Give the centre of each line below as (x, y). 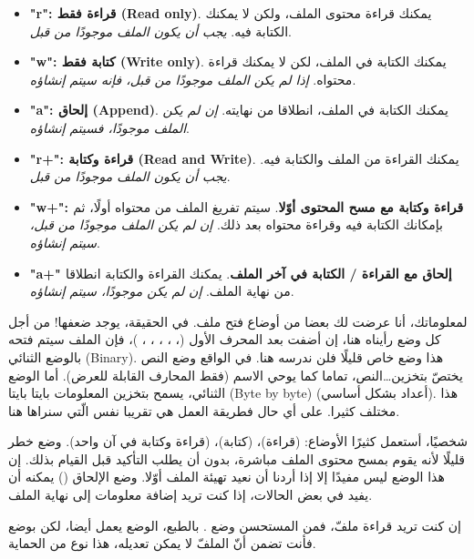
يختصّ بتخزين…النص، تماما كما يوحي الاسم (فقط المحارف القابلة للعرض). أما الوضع (236, 375)
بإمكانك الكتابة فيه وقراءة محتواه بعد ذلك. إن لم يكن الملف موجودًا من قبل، (236, 224)
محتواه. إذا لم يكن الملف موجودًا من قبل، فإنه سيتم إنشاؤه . (193, 79)
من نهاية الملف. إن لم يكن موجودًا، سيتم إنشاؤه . (162, 291)
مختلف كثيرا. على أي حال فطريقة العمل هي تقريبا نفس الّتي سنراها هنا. (204, 410)
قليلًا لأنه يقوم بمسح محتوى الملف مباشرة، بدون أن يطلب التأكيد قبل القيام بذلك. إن (237, 458)
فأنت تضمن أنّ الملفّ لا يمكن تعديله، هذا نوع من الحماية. (162, 543)
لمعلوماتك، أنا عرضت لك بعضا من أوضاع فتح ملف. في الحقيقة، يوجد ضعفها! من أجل (238, 321)
